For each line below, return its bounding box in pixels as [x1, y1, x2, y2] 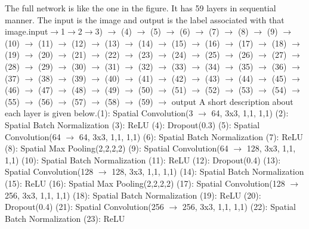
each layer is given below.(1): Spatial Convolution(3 [5, 107, 193, 119]
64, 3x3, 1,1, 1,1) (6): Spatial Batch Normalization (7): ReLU [79, 130, 303, 143]
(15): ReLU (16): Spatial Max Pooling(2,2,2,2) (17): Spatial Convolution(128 [5, 177, 285, 189]
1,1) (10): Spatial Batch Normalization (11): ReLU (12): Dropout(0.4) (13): [5, 153, 281, 166]
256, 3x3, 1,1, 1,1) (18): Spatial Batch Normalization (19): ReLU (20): [5, 188, 261, 201]
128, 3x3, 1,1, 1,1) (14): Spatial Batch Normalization [112, 165, 304, 178]
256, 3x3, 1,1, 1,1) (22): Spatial [182, 200, 296, 213]
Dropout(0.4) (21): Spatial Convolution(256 [5, 200, 164, 213]
